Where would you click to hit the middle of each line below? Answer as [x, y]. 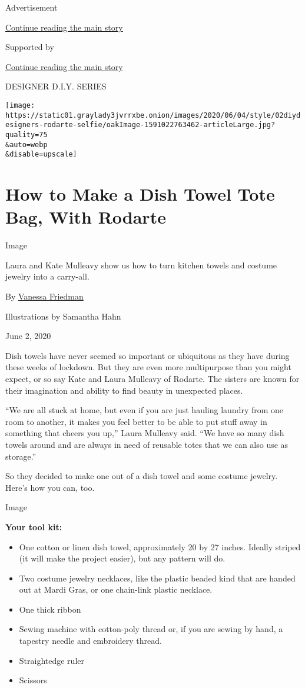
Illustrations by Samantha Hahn [63, 316]
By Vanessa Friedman [44, 296]
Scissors [33, 680]
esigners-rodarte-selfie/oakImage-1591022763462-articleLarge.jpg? [140, 125]
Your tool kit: [34, 526]
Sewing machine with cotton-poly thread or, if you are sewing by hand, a [151, 629]
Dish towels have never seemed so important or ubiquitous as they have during [147, 355]
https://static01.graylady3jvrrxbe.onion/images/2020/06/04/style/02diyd [153, 115]
